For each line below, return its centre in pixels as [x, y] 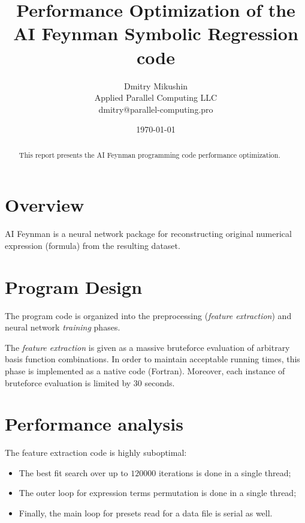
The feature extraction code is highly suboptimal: [96, 453]
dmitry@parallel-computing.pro [156, 109]
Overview [45, 205]
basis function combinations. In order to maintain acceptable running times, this [152, 359]
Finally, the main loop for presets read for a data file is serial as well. [146, 513]
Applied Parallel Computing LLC [156, 97]
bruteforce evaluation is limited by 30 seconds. [90, 382]
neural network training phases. [63, 327]
